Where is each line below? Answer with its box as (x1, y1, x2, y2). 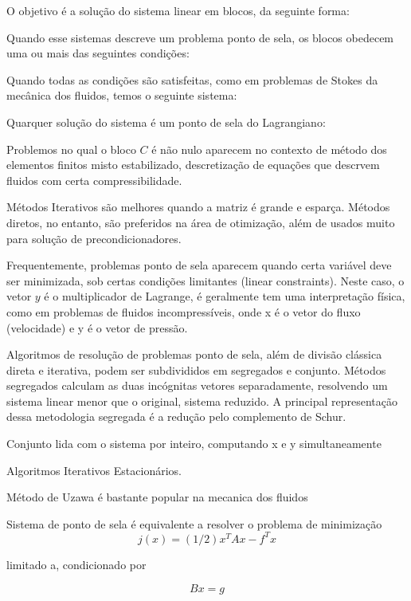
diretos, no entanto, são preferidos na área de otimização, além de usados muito (6, 214, 395, 230)
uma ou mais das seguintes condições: (6, 45, 190, 61)
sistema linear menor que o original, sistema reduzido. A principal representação (6, 392, 398, 409)
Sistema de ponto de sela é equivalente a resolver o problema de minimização (6, 515, 382, 532)
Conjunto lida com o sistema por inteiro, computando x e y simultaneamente (6, 435, 382, 452)
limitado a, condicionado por (6, 556, 147, 572)
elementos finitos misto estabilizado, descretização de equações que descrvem (6, 156, 380, 173)
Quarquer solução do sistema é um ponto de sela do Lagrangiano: (6, 113, 326, 130)
